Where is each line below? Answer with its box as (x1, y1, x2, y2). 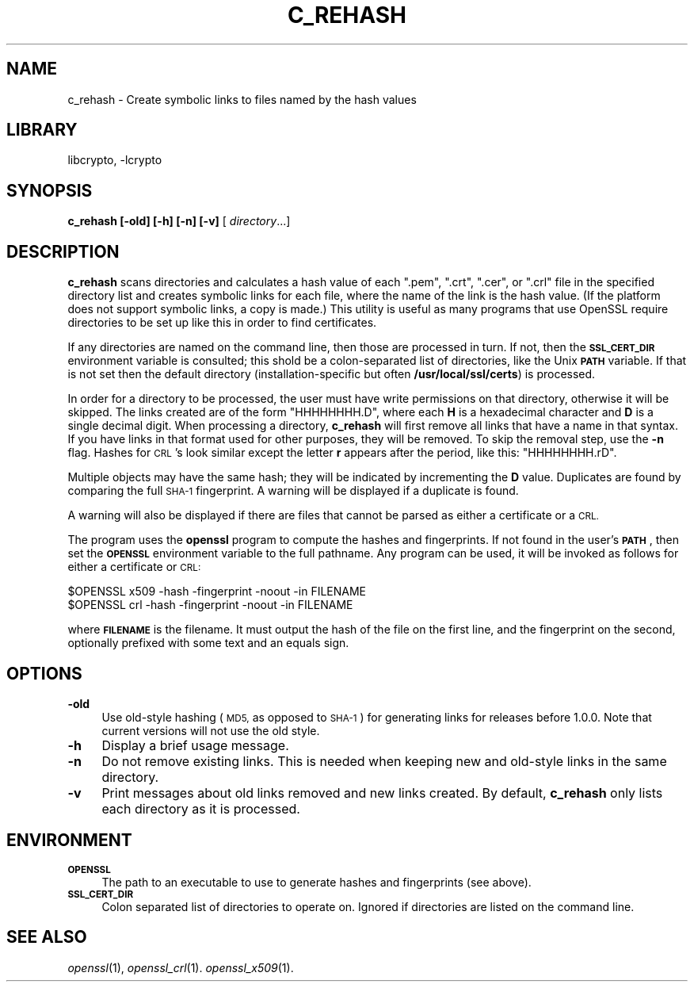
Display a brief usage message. (101, 737, 289, 753)
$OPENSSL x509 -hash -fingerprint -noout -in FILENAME (67, 584, 367, 599)
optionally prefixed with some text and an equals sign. (67, 636, 349, 650)
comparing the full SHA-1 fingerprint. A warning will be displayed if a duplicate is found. (67, 484, 519, 498)
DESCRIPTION (6, 241, 120, 262)
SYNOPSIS (6, 180, 93, 201)
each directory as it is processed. (101, 800, 300, 817)
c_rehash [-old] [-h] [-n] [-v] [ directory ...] (67, 214, 291, 228)
